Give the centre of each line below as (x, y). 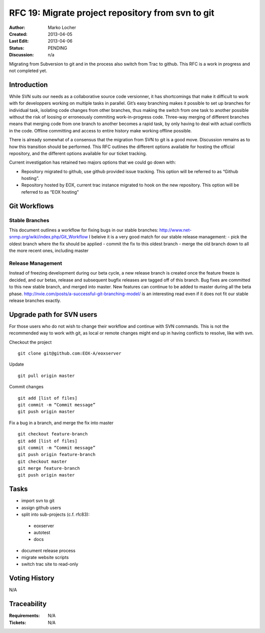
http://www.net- (175, 230)
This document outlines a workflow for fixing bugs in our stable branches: (84, 230)
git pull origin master (46, 376)
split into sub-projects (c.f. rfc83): (55, 514)
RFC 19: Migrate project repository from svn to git (112, 13)
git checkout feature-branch (53, 434)
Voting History (32, 578)
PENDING (57, 48)
